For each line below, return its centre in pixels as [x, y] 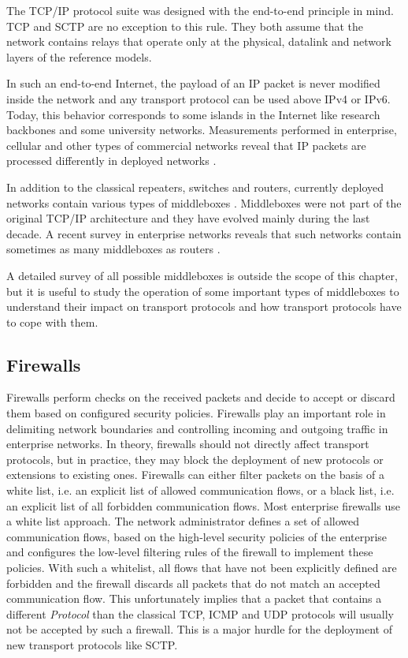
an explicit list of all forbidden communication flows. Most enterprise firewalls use [203, 505]
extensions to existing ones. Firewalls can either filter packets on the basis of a [195, 475]
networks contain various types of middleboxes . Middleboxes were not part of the [204, 202]
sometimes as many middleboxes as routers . [113, 249]
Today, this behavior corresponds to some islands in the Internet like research [193, 114]
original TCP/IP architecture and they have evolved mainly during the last [188, 218]
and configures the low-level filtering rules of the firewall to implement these [190, 552]
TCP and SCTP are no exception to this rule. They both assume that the [185, 26]
